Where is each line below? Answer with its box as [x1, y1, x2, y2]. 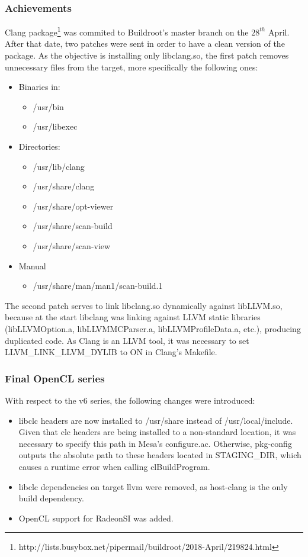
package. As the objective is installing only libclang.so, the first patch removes [5, 49, 289, 62]
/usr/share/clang [33, 180, 95, 192]
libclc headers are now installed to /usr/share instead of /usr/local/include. [18, 414, 293, 426]
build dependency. [18, 492, 84, 504]
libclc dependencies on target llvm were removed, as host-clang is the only [18, 480, 288, 492]
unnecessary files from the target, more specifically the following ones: [5, 60, 258, 73]
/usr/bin [33, 100, 64, 112]
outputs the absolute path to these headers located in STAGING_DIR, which [18, 449, 301, 461]
